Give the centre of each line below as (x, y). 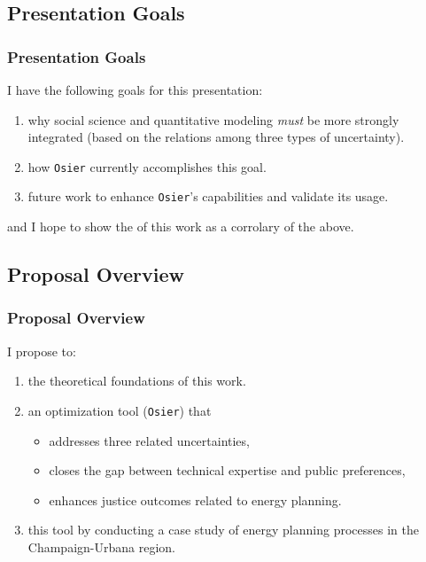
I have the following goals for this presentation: (135, 90)
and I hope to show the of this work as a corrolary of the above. (181, 226)
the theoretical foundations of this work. (137, 381)
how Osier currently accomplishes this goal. (147, 166)
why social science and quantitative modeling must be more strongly (213, 119)
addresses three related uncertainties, (149, 440)
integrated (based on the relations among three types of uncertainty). (216, 137)
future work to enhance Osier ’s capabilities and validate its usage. (208, 196)
